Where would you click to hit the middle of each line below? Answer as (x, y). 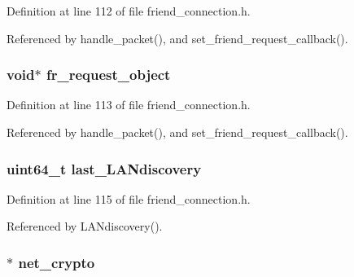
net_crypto (57, 262)
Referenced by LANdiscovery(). (85, 226)
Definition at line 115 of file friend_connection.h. (129, 198)
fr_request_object (108, 75)
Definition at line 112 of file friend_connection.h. (129, 11)
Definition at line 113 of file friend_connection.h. (129, 105)
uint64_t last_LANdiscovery (104, 168)
